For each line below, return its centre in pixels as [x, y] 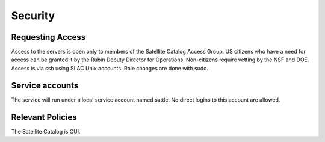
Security [33, 16]
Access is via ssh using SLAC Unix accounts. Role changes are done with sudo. [110, 68]
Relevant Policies [44, 117]
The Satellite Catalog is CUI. [46, 131]
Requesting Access [48, 37]
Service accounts [45, 85]
